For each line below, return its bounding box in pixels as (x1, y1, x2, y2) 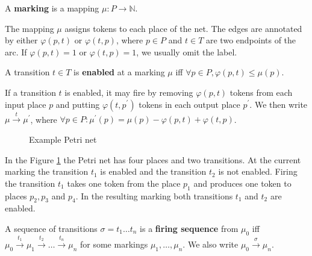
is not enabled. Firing (218, 165, 298, 178)
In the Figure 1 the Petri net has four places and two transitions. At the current (5, 153, 301, 166)
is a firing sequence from (140, 222, 239, 234)
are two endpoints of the (205, 34, 296, 46)
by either (5, 34, 38, 46)
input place (5, 98, 46, 110)
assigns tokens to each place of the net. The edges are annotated (64, 22, 302, 34)
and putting (55, 98, 100, 110)
